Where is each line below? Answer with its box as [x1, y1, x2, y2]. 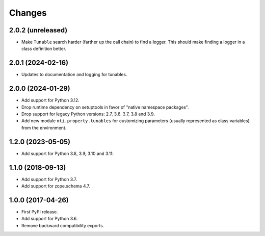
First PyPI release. [21, 209, 58, 214]
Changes [9, 7, 47, 18]
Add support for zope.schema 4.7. [21, 183, 90, 189]
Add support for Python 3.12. [21, 97, 79, 103]
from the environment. [21, 125, 67, 131]
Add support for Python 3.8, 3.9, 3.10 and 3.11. [21, 150, 114, 157]
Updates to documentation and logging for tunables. [21, 72, 127, 78]
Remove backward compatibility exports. [21, 222, 104, 228]
